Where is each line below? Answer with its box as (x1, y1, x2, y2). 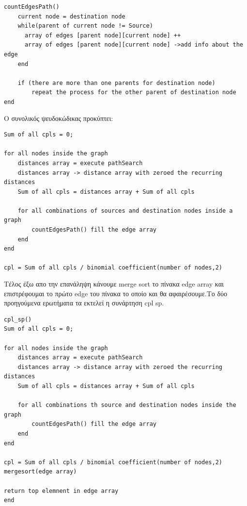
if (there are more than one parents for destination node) (17, 79, 216, 86)
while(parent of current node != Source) (17, 22, 153, 30)
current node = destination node (17, 13, 125, 20)
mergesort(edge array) (4, 468, 77, 475)
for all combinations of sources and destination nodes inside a (17, 207, 233, 214)
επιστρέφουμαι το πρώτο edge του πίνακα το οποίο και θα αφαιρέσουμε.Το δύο (4, 288, 228, 298)
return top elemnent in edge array (4, 487, 119, 494)
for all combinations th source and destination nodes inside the (17, 402, 236, 409)
